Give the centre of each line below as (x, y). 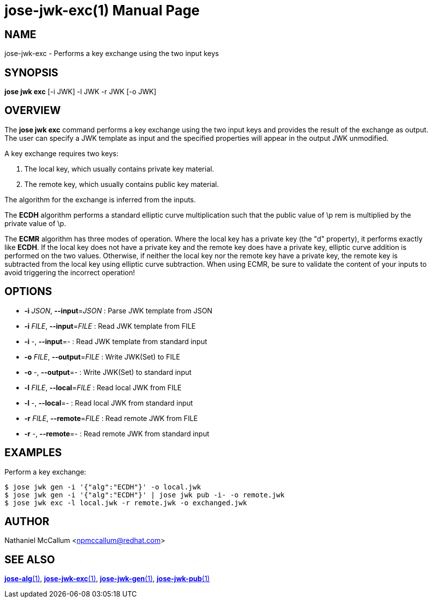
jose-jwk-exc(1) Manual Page (102, 10)
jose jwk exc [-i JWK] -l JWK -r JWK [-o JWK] (81, 92)
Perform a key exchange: (45, 472)
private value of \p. (35, 223)
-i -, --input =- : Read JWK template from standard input (116, 341)
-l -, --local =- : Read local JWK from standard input (109, 403)
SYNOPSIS (31, 72)
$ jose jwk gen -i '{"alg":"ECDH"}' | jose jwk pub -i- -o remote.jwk (145, 495)
